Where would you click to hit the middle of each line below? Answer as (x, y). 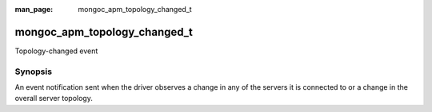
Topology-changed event (56, 51)
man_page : (34, 9)
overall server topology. (54, 98)
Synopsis (33, 71)
